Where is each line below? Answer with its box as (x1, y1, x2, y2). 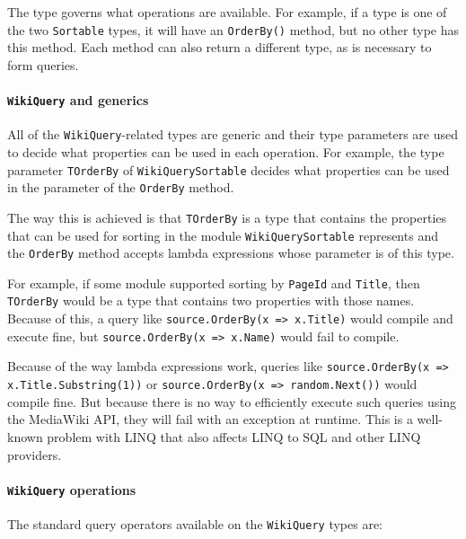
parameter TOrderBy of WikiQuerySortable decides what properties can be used (7, 160, 450, 179)
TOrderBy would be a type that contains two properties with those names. (7, 291, 415, 310)
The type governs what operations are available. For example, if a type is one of (7, 3, 447, 21)
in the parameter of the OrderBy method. (7, 178, 234, 197)
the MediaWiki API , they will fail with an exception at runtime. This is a (7, 410, 413, 429)
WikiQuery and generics (7, 91, 149, 110)
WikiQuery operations (7, 480, 136, 499)
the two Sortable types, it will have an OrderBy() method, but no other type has (7, 20, 460, 39)
